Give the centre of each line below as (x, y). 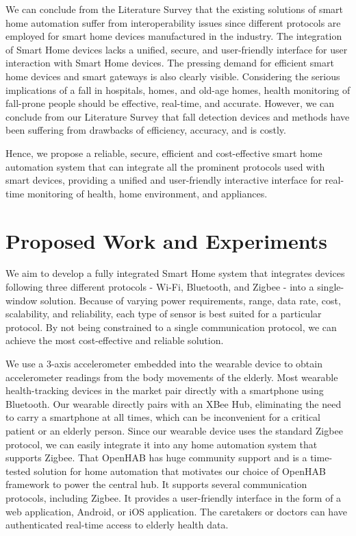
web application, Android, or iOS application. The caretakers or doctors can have (176, 511)
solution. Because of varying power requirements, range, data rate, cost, (190, 300)
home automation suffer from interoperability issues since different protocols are (173, 22)
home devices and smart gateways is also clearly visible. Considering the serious (173, 76)
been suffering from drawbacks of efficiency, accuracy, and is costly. (146, 130)
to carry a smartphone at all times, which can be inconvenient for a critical (163, 417)
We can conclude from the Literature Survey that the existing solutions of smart (175, 9)
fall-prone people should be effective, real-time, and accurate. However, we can (170, 103)
